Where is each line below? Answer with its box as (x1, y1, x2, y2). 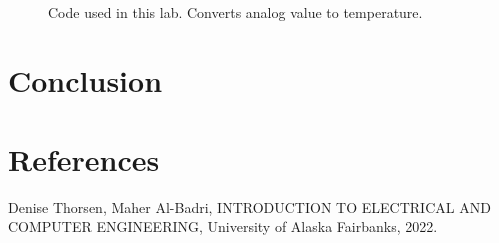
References (8, 138, 160, 179)
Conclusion (8, 60, 163, 101)
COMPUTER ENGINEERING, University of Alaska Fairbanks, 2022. (8, 216, 438, 237)
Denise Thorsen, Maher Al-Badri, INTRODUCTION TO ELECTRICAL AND (8, 196, 491, 217)
